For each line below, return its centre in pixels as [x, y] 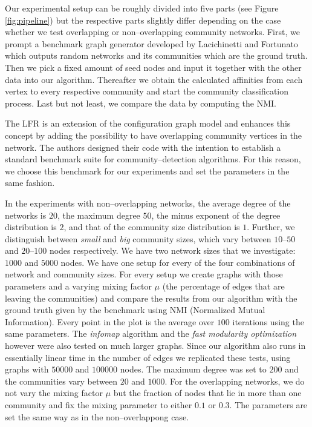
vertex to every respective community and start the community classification [147, 91]
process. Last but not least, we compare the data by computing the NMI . [141, 103]
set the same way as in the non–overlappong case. [97, 416]
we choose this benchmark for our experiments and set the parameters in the [147, 170]
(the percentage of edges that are [223, 286]
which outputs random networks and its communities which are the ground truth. [156, 55]
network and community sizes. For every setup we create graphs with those [144, 274]
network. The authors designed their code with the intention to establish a [143, 147]
